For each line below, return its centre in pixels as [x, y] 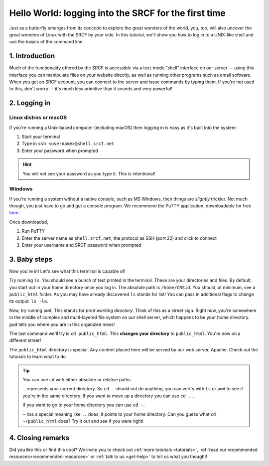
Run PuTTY [33, 231]
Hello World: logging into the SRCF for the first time [118, 13]
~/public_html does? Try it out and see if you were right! [83, 421]
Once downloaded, [29, 222]
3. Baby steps [31, 259]
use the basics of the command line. [47, 42]
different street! [25, 340]
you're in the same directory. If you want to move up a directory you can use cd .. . [109, 396]
